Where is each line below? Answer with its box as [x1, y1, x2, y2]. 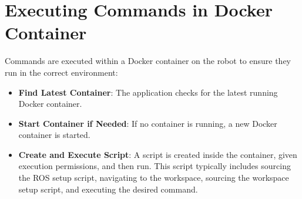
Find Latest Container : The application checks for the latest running [18, 86, 278, 98]
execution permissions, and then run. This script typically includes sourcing [18, 160, 291, 172]
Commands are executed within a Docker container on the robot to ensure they [5, 55, 291, 67]
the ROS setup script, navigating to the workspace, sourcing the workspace [18, 171, 289, 184]
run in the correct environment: [5, 66, 118, 78]
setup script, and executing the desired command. [18, 183, 198, 195]
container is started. [18, 129, 90, 141]
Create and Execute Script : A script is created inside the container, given [18, 148, 297, 160]
